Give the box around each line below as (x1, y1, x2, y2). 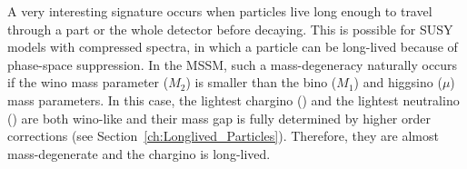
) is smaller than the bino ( (185, 73, 337, 92)
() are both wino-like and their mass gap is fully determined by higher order (7, 108, 431, 127)
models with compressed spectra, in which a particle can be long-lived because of (7, 37, 458, 56)
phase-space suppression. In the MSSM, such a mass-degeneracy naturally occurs (7, 55, 458, 74)
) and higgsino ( (353, 73, 442, 92)
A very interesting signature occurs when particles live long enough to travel (7, 2, 432, 20)
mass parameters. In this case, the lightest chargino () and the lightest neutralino (7, 90, 460, 109)
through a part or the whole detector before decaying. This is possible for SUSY (7, 19, 453, 38)
